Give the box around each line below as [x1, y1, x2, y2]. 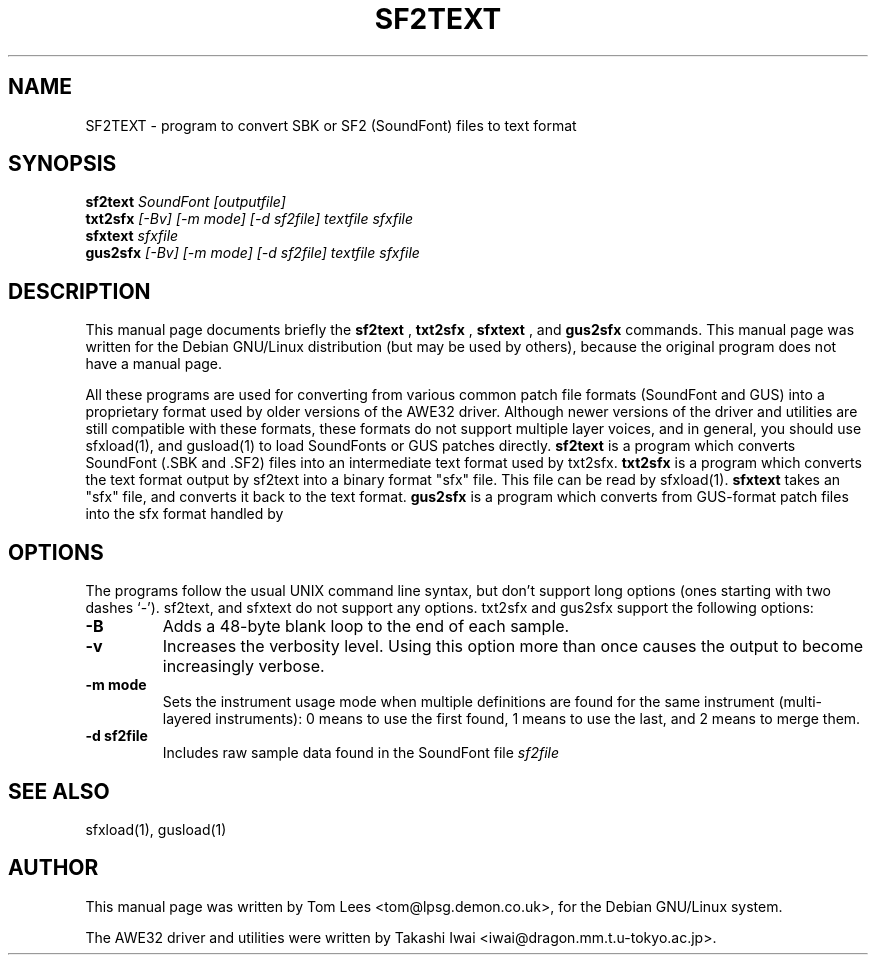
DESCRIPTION [8, 278, 151, 304]
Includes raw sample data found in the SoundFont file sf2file [162, 744, 559, 762]
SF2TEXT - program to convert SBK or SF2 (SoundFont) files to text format [85, 116, 577, 134]
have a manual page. [85, 355, 223, 373]
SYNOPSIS [8, 151, 117, 177]
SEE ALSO [8, 778, 110, 804]
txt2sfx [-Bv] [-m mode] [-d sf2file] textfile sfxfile [85, 210, 414, 228]
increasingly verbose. [162, 656, 325, 677]
